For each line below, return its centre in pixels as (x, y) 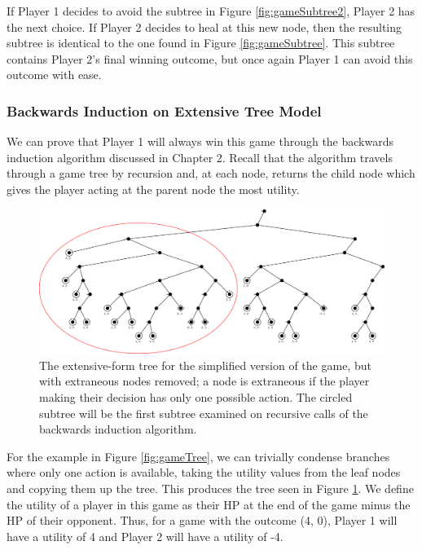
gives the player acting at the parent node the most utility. (153, 189)
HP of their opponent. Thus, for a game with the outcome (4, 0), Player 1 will (202, 520)
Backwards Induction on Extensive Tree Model (164, 110)
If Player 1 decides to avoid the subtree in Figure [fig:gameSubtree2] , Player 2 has (211, 11)
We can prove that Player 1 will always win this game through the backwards (200, 141)
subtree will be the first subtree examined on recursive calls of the (204, 413)
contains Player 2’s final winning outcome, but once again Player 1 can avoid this (210, 58)
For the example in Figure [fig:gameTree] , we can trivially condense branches (198, 456)
